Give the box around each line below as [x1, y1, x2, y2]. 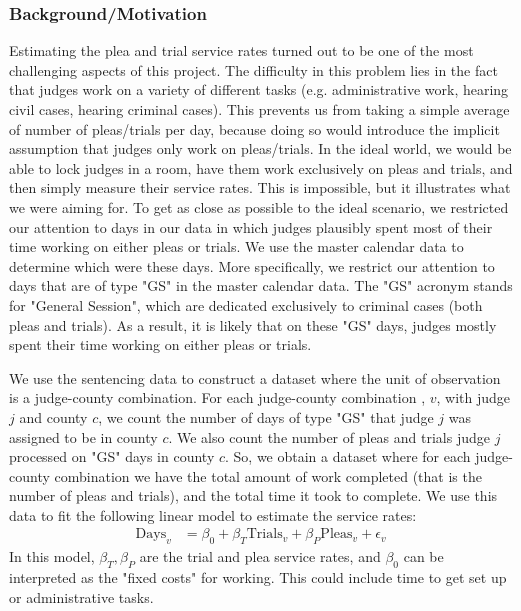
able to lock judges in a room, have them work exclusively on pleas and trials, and [9, 157, 513, 178]
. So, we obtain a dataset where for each [225, 446, 471, 467]
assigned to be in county [9, 426, 158, 447]
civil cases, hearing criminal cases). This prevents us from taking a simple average [9, 99, 510, 119]
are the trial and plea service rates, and [139, 546, 381, 567]
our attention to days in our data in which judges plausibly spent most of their [9, 216, 493, 237]
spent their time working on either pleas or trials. [9, 334, 312, 355]
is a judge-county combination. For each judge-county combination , [9, 387, 426, 408]
